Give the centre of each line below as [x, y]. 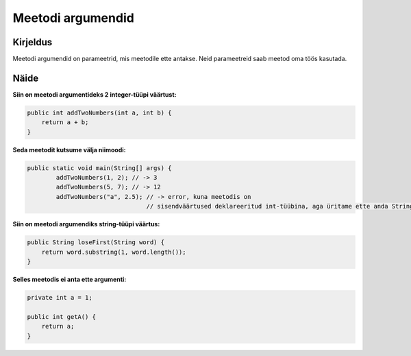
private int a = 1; [60, 297]
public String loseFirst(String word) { [96, 242]
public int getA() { [61, 317]
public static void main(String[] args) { [99, 168]
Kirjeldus [33, 42]
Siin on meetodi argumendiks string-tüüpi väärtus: [86, 224]
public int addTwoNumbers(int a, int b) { [99, 112]
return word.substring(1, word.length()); [114, 252]
